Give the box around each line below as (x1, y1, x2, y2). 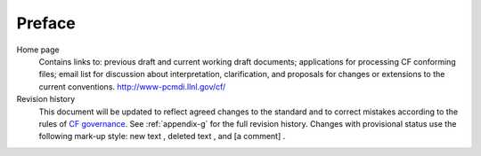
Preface (16, 13, 76, 33)
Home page (16, 44, 60, 55)
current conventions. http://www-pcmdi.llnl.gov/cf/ (38, 81, 226, 92)
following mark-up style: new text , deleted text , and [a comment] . (38, 131, 286, 142)
